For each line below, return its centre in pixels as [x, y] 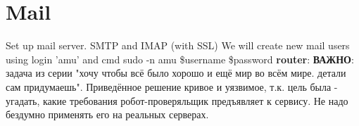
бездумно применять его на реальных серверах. [107, 114]
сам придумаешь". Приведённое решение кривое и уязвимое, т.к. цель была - [172, 86]
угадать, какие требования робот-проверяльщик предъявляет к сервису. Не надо [177, 100]
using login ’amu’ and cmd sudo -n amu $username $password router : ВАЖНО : [180, 59]
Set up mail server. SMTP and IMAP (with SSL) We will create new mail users [178, 45]
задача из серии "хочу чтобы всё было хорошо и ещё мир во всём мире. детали [176, 73]
